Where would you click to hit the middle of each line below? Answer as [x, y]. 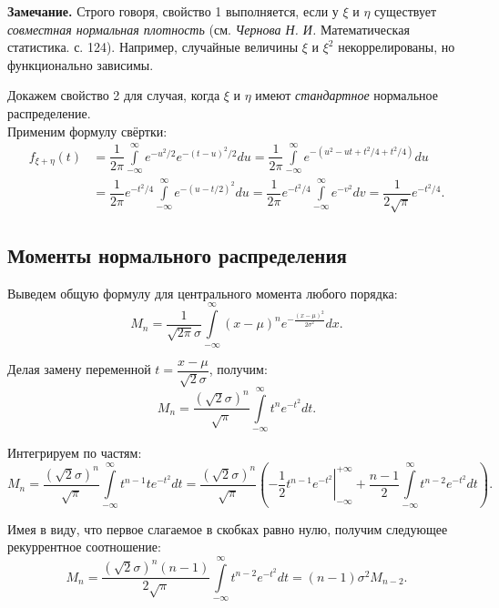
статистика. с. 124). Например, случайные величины [153, 47]
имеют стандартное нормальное [346, 95]
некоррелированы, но [397, 47]
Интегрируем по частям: [75, 453]
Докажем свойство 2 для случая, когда [114, 95]
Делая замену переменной [79, 369]
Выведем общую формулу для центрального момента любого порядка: [203, 293]
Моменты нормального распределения [177, 254]
